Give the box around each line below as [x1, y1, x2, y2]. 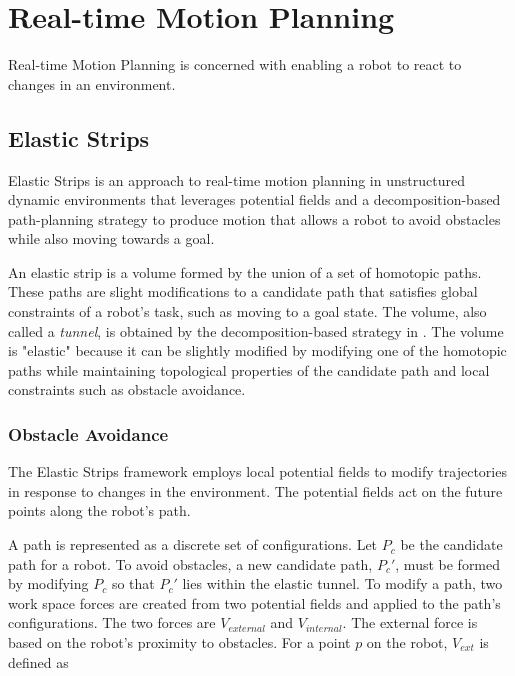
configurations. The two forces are [8, 612, 216, 633]
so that [111, 573, 155, 594]
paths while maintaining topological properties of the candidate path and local [8, 359, 490, 380]
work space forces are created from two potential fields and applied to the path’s [8, 592, 501, 613]
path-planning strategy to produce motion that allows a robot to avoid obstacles [8, 208, 501, 229]
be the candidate [400, 534, 503, 555]
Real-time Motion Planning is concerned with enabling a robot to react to [8, 54, 462, 75]
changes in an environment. [8, 73, 176, 94]
